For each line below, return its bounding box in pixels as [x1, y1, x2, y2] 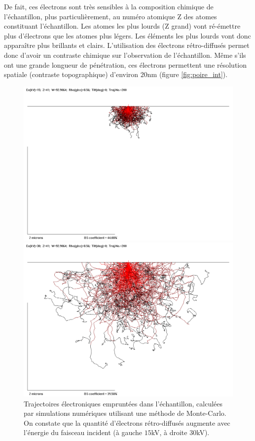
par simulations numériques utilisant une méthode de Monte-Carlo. [24, 408, 226, 418]
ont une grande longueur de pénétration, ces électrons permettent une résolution [4, 59, 247, 70]
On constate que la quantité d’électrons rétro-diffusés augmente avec [24, 417, 230, 428]
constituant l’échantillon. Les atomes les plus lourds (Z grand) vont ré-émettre [4, 21, 241, 31]
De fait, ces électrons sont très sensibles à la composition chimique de [4, 1, 214, 11]
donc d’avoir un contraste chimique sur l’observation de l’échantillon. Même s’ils [4, 49, 246, 60]
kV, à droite [151, 427, 187, 438]
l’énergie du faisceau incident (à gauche [24, 427, 143, 438]
